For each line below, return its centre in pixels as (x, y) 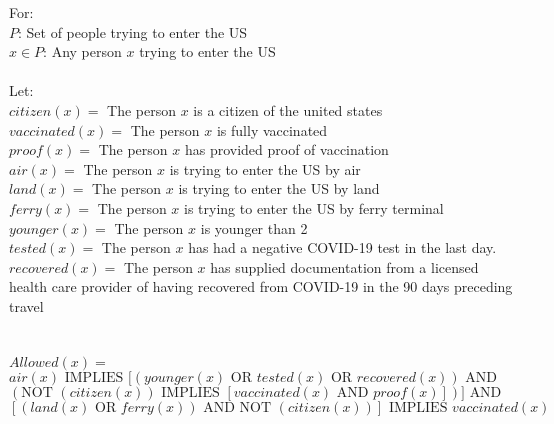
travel (26, 305)
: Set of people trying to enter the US (133, 31)
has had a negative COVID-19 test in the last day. (342, 247)
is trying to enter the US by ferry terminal (314, 207)
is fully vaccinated (272, 129)
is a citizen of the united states (288, 109)
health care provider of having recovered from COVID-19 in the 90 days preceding (261, 286)
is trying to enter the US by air (265, 168)
